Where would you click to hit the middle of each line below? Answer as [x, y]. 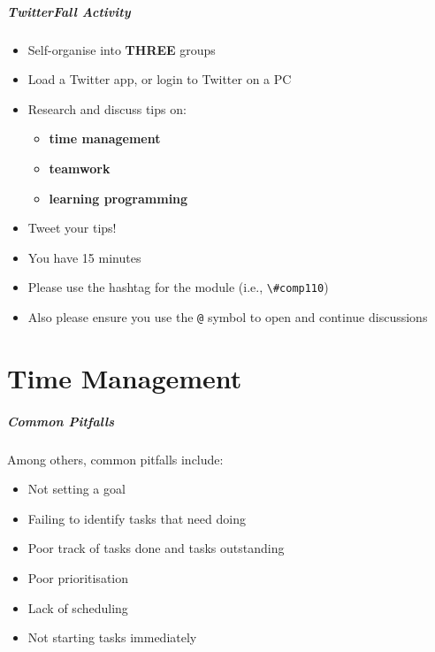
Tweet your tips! [72, 228]
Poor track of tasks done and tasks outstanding [156, 548]
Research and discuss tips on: [107, 108]
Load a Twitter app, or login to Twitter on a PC [160, 79]
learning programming [118, 198]
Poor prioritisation [78, 577]
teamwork [80, 168]
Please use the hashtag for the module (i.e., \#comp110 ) [178, 287]
